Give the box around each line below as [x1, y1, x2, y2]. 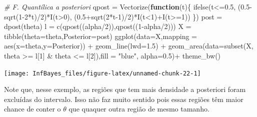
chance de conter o [4, 103, 61, 114]
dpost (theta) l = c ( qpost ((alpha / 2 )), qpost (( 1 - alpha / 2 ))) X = [4, 21, 191, 31]
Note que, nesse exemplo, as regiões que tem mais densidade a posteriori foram [4, 84, 246, 94]
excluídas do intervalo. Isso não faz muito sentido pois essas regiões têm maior [4, 93, 243, 104]
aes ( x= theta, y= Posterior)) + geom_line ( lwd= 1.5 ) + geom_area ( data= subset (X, [4, 40, 253, 51]
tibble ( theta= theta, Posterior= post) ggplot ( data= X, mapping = [4, 30, 197, 41]
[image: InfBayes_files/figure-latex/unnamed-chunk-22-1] [4, 69, 201, 77]
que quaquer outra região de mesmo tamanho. [68, 103, 209, 114]
